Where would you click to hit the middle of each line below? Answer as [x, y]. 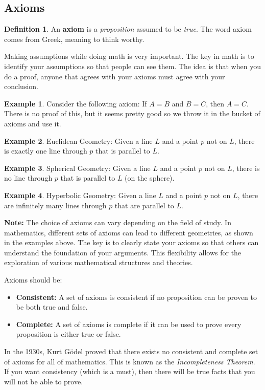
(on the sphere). [150, 178]
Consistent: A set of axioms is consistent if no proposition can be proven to [136, 297]
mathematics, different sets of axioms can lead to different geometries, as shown [129, 232]
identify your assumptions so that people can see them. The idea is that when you [132, 66]
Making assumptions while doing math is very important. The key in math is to [129, 56]
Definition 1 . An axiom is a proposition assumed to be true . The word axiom [128, 29]
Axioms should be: [33, 280]
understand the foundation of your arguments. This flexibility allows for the [123, 252]
